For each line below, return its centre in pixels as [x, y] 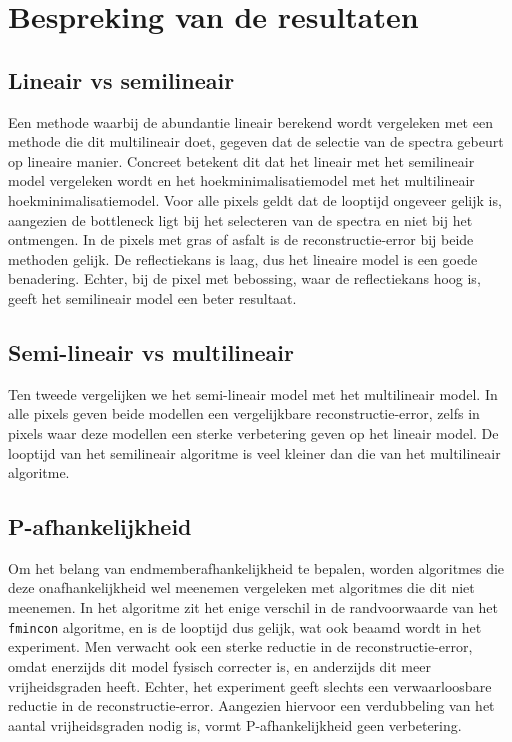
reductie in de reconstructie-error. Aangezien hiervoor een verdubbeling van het [251, 705]
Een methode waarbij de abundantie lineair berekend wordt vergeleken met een [250, 121]
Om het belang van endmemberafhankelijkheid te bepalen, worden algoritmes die [256, 567]
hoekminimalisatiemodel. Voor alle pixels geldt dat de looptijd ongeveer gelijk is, [255, 199]
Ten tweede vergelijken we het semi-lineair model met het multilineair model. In [253, 393]
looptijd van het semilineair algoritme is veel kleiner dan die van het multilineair [254, 452]
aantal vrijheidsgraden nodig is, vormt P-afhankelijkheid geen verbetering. [235, 724]
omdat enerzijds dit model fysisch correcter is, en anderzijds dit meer [219, 665]
